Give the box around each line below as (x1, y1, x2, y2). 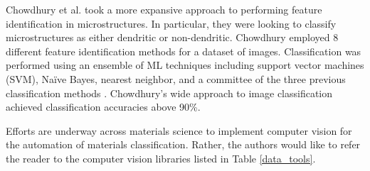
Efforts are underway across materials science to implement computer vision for (6, 123, 352, 138)
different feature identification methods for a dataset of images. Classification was (6, 43, 361, 58)
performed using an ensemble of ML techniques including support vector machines (6, 57, 364, 72)
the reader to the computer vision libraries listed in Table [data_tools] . (6, 150, 316, 165)
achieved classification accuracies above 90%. (6, 99, 201, 114)
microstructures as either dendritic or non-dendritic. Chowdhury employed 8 (6, 30, 339, 45)
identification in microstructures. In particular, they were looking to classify (6, 16, 337, 31)
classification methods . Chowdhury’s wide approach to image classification (6, 85, 333, 100)
